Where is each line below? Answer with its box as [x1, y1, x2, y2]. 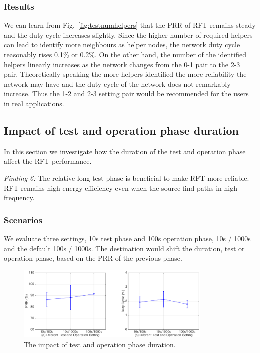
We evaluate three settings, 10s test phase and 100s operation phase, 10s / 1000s [4, 233, 251, 243]
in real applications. [4, 98, 64, 108]
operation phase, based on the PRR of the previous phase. [4, 253, 182, 263]
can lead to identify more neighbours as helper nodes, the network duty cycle [4, 39, 240, 50]
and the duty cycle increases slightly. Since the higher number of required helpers [4, 29, 253, 40]
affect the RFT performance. [4, 156, 92, 166]
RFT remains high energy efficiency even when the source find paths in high [4, 182, 237, 193]
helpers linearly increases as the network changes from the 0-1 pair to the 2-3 [4, 59, 240, 69]
